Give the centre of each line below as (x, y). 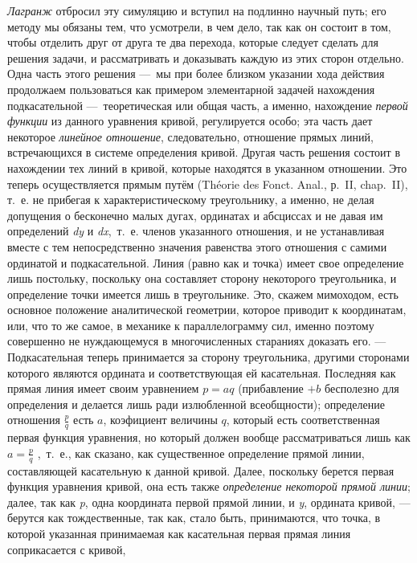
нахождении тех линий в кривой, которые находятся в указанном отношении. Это (207, 167)
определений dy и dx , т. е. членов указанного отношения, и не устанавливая (196, 231)
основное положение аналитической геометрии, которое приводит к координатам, (207, 310)
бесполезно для (362, 388)
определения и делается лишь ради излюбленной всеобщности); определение (196, 404)
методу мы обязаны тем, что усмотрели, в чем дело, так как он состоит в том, (199, 26)
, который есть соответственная (303, 420)
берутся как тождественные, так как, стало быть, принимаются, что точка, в (194, 518)
